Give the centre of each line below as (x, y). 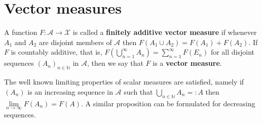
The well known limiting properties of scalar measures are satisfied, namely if (124, 82)
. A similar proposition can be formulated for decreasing (168, 103)
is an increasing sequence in (70, 91)
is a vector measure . (187, 63)
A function (21, 32)
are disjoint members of (75, 42)
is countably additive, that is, (57, 52)
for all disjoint (232, 52)
